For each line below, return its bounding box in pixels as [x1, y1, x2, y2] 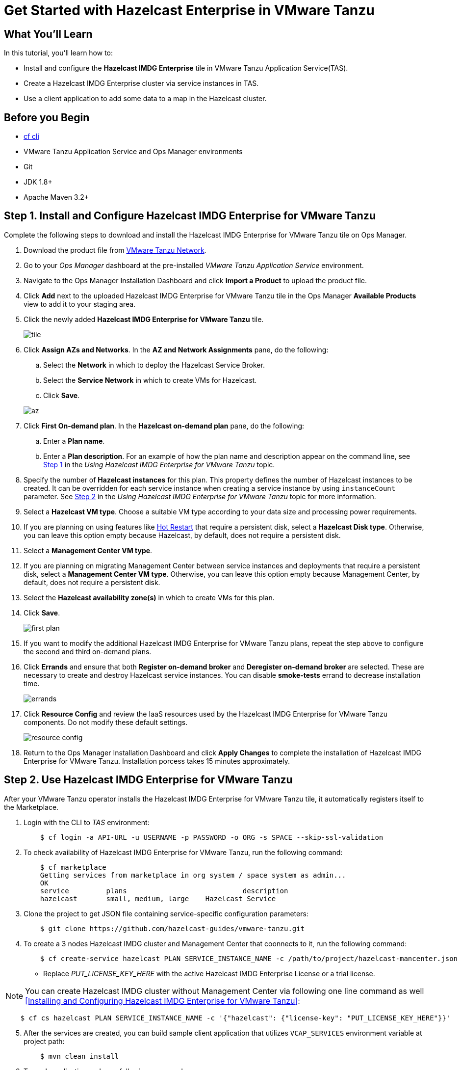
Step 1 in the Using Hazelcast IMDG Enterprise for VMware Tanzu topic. [43, 460, 275, 469]
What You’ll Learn [4, 27, 93, 40]
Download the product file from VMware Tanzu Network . [24, 245, 206, 254]
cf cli [24, 132, 39, 141]
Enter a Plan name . [43, 436, 105, 445]
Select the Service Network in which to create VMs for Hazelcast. [43, 375, 257, 384]
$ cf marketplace [40, 863, 106, 871]
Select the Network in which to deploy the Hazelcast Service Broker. [43, 360, 265, 369]
